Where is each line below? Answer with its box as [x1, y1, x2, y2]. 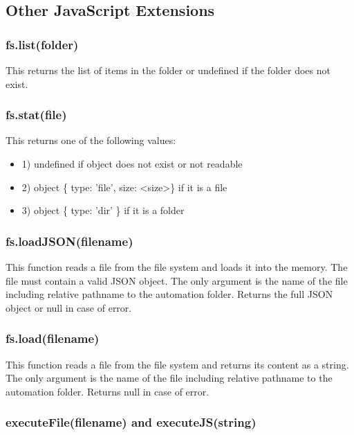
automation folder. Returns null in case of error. [6, 384, 209, 398]
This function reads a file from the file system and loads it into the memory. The [6, 260, 348, 274]
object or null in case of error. [6, 300, 132, 314]
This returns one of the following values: [6, 133, 176, 148]
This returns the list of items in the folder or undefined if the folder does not [6, 63, 330, 77]
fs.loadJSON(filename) [6, 232, 133, 249]
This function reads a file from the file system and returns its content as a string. [6, 357, 349, 371]
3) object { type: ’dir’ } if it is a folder [21, 203, 185, 217]
